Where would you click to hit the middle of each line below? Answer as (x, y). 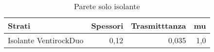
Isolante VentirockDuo (46, 40)
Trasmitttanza (159, 26)
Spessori (107, 26)
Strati (19, 26)
